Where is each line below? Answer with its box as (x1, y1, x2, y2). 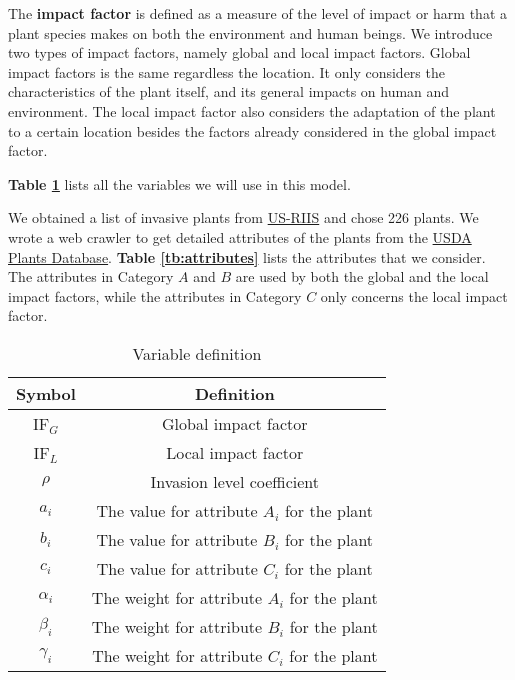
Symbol (16, 381, 76, 405)
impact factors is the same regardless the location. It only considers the (8, 61, 445, 82)
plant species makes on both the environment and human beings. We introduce (8, 22, 493, 43)
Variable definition (132, 341, 262, 365)
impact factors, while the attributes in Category (8, 285, 302, 306)
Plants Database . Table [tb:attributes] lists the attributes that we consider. (8, 246, 486, 267)
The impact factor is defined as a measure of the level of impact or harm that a (8, 3, 508, 23)
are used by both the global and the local (235, 266, 489, 287)
